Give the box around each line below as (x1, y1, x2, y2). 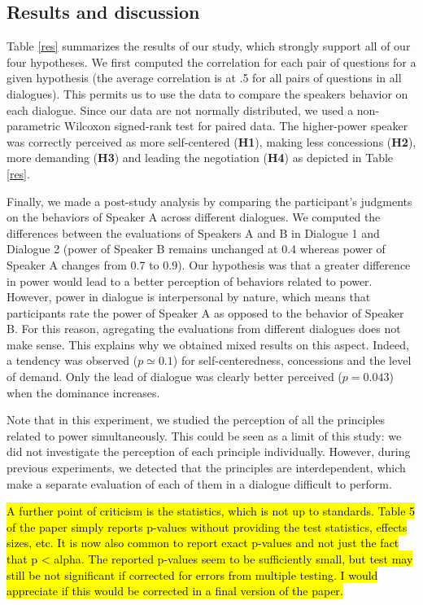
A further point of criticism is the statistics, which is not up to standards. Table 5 (7, 502, 416, 520)
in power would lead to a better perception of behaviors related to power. (7, 272, 373, 289)
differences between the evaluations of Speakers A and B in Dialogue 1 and (7, 224, 380, 241)
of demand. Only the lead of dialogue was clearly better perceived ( (7, 368, 342, 385)
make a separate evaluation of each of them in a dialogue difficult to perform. (7, 475, 392, 492)
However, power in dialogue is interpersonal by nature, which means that (7, 288, 371, 305)
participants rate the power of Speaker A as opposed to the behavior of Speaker (7, 304, 404, 321)
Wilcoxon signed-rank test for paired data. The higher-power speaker (63, 117, 408, 134)
